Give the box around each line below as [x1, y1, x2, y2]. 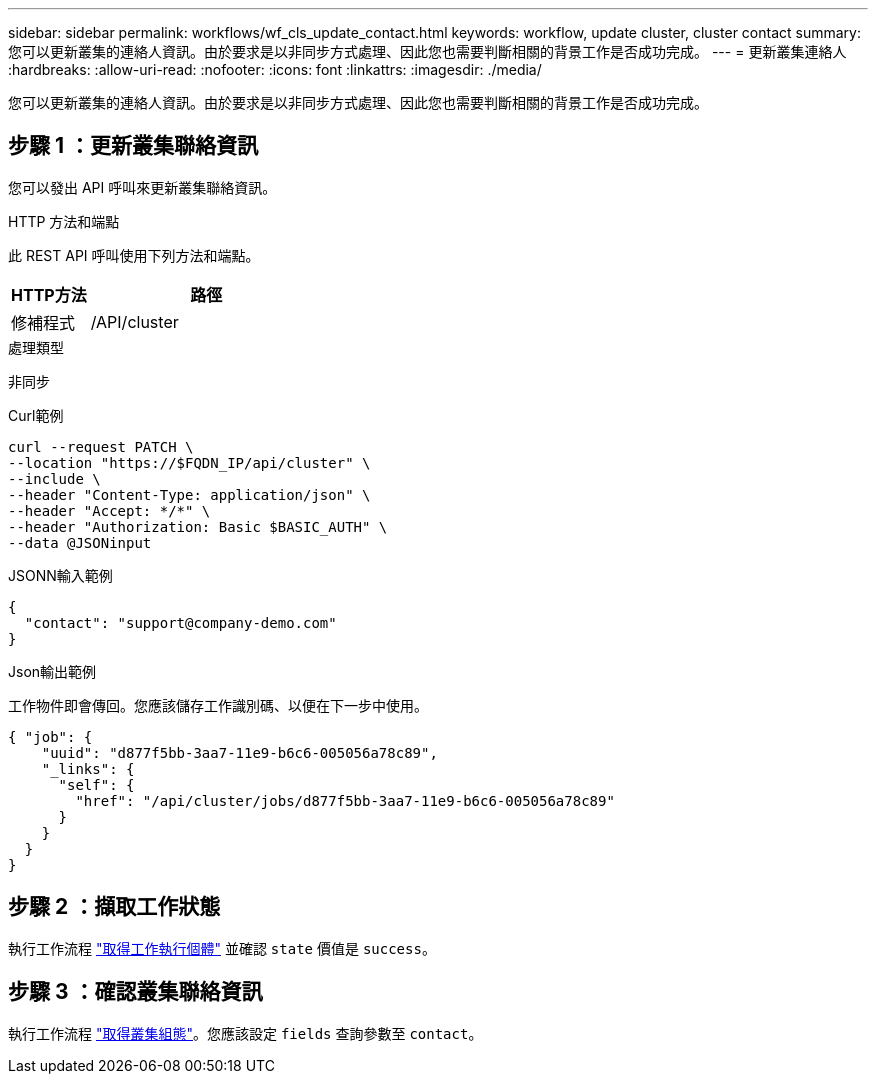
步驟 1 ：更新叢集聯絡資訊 [8, 133, 258, 159]
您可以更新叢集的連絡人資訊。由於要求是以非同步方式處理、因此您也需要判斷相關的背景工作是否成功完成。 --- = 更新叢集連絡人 [8, 43, 847, 60]
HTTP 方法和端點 [8, 212, 120, 230]
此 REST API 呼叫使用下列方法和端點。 [8, 246, 260, 264]
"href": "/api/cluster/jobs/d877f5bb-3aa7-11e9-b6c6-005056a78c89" [75, 792, 615, 809]
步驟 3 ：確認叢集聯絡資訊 [8, 979, 263, 1005]
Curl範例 [8, 406, 64, 424]
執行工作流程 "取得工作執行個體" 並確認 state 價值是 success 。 [8, 939, 436, 957]
